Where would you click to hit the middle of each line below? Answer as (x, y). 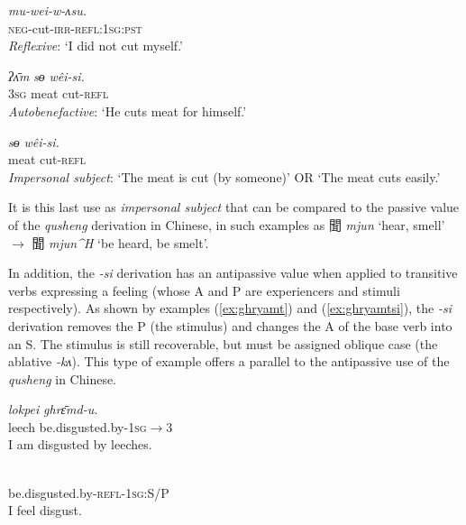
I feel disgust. (45, 510)
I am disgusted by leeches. (80, 444)
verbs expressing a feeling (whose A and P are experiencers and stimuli (204, 290)
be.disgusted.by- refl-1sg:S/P (89, 492)
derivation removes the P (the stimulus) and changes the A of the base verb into (230, 325)
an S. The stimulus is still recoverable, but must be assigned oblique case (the (223, 343)
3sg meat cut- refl (59, 93)
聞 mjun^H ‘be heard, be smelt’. (120, 242)
